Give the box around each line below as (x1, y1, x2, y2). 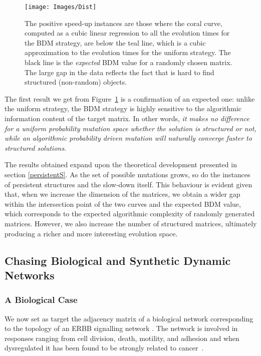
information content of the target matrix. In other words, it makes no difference (5, 113, 249, 123)
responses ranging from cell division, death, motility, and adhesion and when (5, 332, 239, 343)
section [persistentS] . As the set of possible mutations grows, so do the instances (5, 169, 250, 179)
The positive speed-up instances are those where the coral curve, (25, 18, 222, 28)
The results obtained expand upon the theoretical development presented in (5, 159, 237, 170)
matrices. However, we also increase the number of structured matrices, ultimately (5, 218, 257, 228)
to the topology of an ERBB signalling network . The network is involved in (5, 323, 238, 333)
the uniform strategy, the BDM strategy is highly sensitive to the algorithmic (5, 103, 242, 114)
